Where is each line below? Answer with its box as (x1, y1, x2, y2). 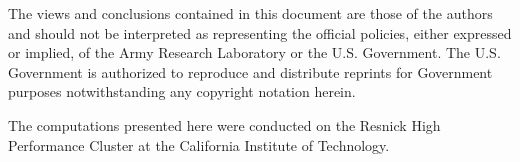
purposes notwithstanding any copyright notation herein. (8, 81, 356, 102)
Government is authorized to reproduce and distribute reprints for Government (8, 61, 493, 82)
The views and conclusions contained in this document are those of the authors (8, 3, 493, 23)
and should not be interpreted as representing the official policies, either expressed (8, 22, 512, 43)
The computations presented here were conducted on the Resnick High (8, 114, 441, 135)
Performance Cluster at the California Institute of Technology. (8, 134, 390, 155)
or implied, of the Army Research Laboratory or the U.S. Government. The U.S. (8, 42, 501, 63)
